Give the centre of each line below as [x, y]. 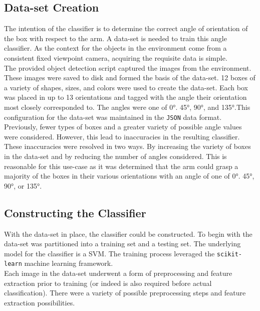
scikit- [229, 254]
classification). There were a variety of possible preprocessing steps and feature [125, 293]
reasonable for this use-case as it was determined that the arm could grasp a [121, 166]
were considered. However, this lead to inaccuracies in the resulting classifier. [122, 136]
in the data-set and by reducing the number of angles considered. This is [115, 156]
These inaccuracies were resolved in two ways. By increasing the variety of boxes [127, 146]
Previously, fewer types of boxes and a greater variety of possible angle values [123, 127]
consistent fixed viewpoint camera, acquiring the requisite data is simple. [116, 57]
